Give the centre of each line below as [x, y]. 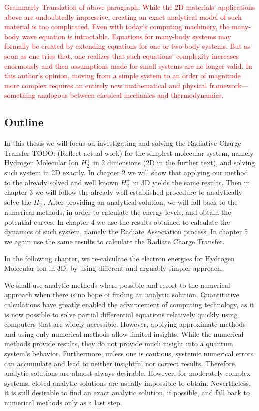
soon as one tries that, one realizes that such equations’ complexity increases [121, 55]
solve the [18, 202]
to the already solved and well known [61, 182]
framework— [229, 85]
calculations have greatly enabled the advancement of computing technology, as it [129, 304]
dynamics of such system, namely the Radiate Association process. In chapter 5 [126, 231]
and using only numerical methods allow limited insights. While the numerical [124, 334]
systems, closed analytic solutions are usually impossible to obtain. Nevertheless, [127, 383]
